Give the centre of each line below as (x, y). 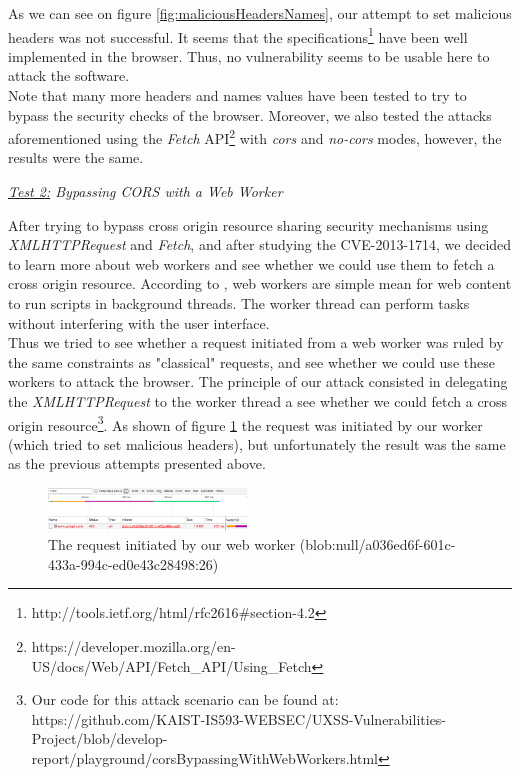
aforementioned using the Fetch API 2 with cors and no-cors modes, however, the (255, 136)
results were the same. (76, 157)
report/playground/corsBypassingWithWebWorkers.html (204, 757)
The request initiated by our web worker (172, 544)
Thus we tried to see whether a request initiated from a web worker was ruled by (256, 342)
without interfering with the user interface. (139, 322)
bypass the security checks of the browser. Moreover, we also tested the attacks (250, 114)
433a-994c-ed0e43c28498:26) (133, 563)
